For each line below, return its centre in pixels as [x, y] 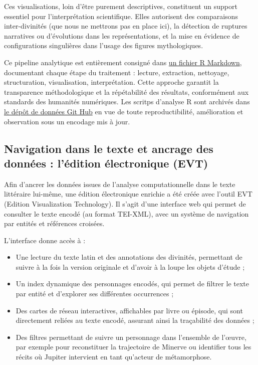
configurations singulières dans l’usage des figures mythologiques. [104, 45]
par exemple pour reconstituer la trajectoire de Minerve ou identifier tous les [134, 347]
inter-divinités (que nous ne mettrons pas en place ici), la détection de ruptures [126, 26]
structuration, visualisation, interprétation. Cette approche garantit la [111, 82]
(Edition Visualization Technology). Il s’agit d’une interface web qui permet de [125, 203]
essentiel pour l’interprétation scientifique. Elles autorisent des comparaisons [121, 16]
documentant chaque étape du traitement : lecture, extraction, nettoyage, [117, 72]
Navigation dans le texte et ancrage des [109, 148]
